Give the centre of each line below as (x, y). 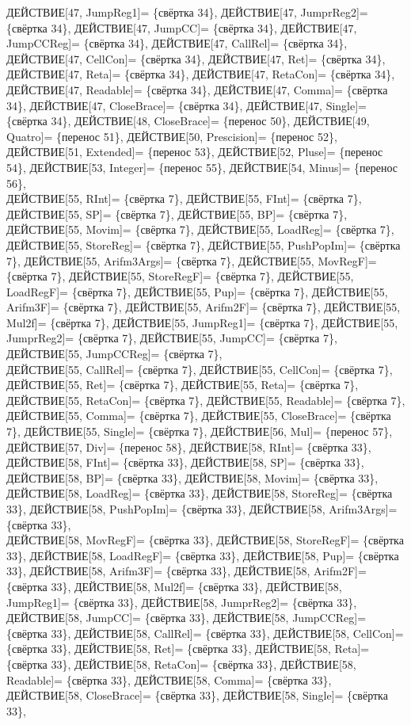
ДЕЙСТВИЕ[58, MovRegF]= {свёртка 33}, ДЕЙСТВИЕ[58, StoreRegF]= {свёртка (205, 540)
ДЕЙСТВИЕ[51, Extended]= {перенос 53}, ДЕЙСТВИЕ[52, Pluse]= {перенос (195, 152)
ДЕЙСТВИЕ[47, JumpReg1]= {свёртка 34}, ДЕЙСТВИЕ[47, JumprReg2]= (187, 12)
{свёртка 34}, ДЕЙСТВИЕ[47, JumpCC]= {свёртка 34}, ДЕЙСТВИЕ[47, (182, 27)
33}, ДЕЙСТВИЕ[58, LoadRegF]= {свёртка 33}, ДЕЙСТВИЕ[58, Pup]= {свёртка (203, 555)
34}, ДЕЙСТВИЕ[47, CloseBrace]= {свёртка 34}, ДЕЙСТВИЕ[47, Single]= (187, 105)
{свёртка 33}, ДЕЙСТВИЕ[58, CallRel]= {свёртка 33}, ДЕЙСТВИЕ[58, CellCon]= (205, 633)
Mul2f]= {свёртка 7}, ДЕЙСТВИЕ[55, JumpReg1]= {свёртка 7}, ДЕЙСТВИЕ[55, (202, 322)
